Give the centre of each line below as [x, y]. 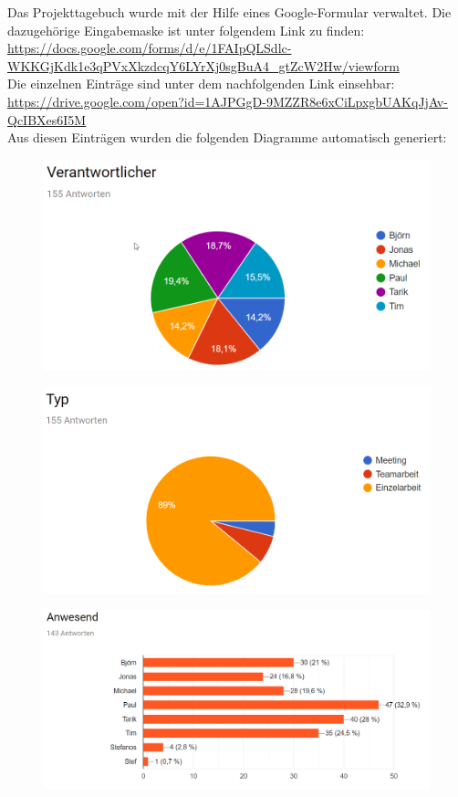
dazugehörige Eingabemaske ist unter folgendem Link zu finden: [186, 30]
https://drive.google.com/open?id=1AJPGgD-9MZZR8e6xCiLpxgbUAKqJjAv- [228, 101]
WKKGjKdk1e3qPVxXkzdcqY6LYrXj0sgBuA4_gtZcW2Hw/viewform [203, 65]
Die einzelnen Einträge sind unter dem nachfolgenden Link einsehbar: [201, 84]
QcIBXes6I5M [47, 119]
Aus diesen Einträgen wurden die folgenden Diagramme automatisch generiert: [227, 137]
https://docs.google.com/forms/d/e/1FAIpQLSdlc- [150, 48]
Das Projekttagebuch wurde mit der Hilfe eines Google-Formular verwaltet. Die [229, 12]
